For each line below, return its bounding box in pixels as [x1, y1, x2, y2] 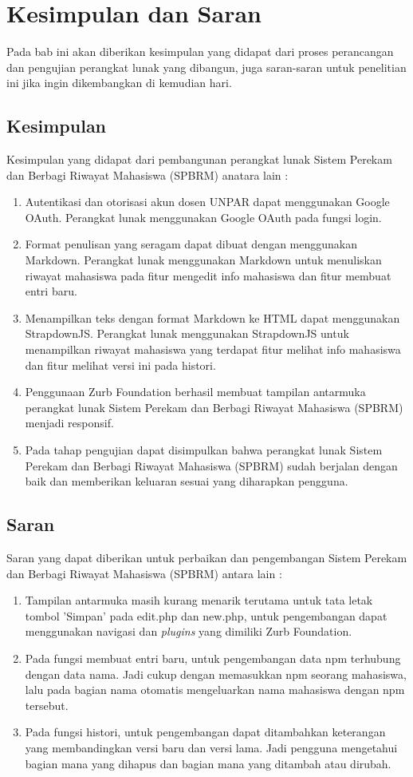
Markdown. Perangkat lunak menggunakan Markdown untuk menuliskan [25, 252, 382, 268]
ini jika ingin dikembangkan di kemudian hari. [6, 74, 232, 91]
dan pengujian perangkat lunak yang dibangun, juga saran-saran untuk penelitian [6, 58, 407, 75]
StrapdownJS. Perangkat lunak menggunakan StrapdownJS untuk [25, 325, 349, 342]
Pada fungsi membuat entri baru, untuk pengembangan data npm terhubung [25, 649, 401, 666]
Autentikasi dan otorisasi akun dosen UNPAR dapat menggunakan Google [25, 193, 390, 210]
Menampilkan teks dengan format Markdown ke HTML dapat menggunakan [25, 309, 400, 326]
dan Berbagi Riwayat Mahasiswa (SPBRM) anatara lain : [6, 166, 289, 183]
